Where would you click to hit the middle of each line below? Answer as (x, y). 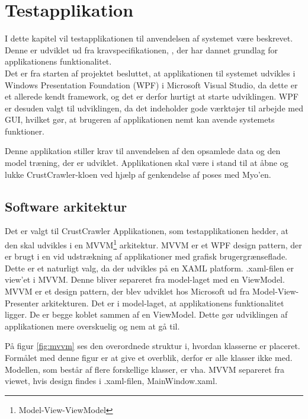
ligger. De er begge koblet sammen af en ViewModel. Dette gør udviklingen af (146, 314)
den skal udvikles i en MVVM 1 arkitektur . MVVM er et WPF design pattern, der (153, 244)
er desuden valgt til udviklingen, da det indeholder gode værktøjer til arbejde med (154, 108)
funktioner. (25, 131)
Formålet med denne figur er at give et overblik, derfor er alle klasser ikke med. (149, 358)
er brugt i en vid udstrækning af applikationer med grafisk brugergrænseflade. (146, 256)
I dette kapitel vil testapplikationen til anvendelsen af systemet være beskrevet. (149, 38)
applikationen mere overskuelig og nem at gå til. (92, 326)
